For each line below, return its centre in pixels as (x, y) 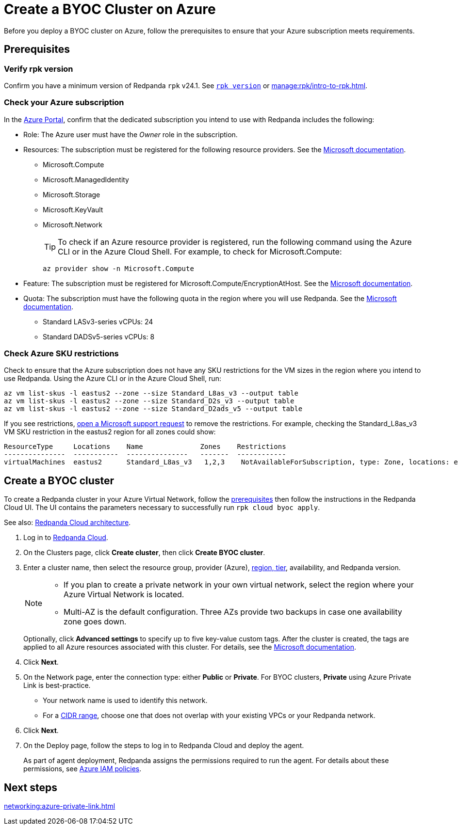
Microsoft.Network (73, 224)
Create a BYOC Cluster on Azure (110, 9)
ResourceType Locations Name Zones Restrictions (145, 447)
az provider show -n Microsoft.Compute (118, 268)
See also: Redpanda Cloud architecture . (67, 523)
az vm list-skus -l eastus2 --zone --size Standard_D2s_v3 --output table (149, 401)
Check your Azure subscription (64, 103)
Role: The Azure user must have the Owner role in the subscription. (131, 134)
